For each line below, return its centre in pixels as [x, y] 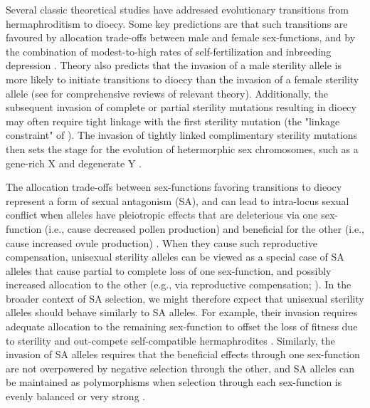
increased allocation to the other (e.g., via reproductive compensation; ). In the [179, 284]
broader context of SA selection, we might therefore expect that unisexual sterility [185, 298]
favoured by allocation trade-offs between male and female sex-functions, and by [181, 37]
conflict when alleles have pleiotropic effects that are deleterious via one [162, 215]
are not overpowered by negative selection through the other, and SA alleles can [180, 368]
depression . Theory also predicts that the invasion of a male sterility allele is [174, 65]
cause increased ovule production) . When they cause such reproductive [162, 242]
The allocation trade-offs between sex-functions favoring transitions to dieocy [174, 187]
